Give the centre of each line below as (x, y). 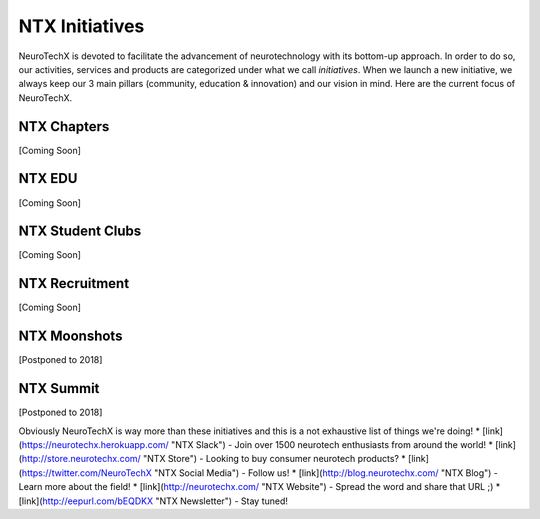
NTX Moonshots (70, 336)
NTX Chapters (64, 126)
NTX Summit (59, 388)
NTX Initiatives (81, 26)
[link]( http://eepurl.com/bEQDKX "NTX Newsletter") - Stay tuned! (153, 501)
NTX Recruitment (74, 283)
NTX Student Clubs (80, 231)
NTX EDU (48, 178)
